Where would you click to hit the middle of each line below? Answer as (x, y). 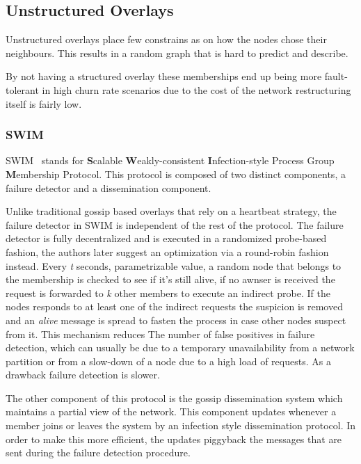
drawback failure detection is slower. (83, 375)
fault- (336, 76)
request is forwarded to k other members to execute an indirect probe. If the (168, 293)
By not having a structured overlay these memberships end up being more (164, 76)
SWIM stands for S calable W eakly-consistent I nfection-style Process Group (170, 160)
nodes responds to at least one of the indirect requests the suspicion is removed (174, 306)
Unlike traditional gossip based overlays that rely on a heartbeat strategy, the (171, 211)
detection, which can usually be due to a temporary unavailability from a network (180, 347)
